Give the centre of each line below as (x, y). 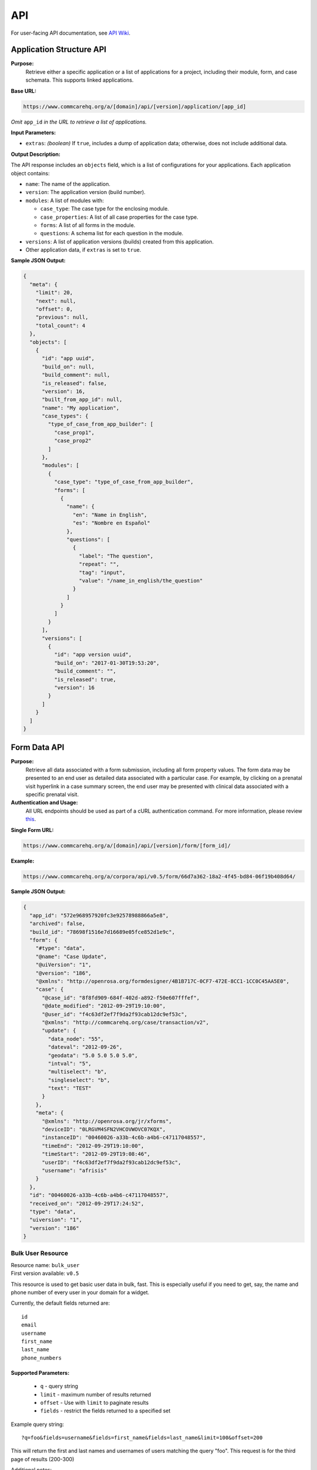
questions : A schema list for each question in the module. (112, 233)
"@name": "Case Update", (71, 956)
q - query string (59, 1386)
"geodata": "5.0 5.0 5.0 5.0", (93, 1055)
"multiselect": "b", (77, 1072)
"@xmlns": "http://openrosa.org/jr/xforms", (107, 1121)
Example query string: (38, 1424)
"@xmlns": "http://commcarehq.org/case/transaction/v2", (126, 1022)
